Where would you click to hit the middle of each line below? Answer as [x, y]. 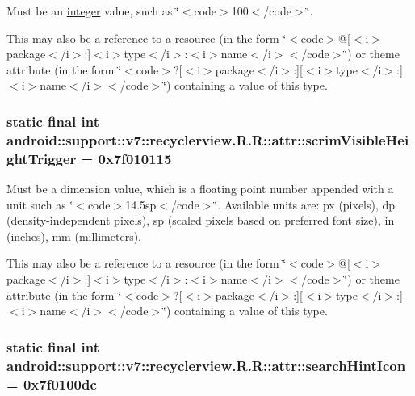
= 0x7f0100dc [52, 383]
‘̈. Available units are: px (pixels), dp [305, 204]
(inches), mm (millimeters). [74, 236]
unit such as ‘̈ [40, 204]
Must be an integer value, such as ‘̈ [93, 11]
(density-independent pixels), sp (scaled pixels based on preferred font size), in [201, 220]
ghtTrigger [42, 158]
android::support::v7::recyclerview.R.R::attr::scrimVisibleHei [208, 139]
